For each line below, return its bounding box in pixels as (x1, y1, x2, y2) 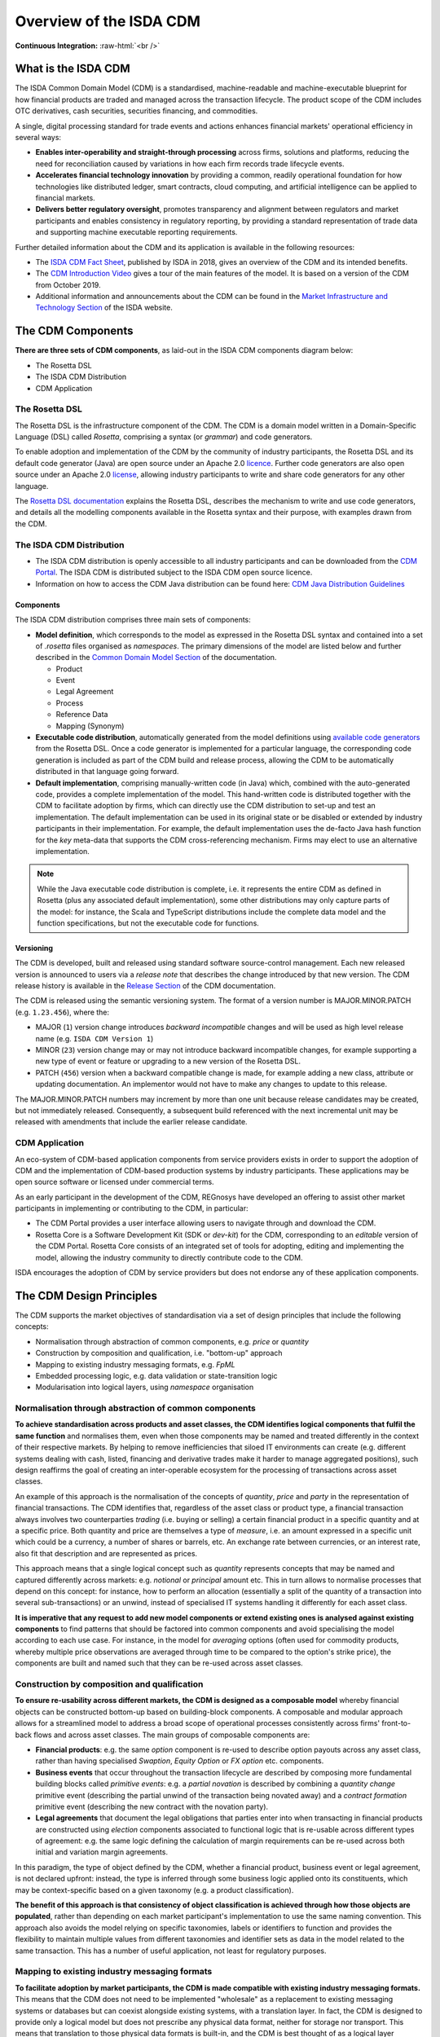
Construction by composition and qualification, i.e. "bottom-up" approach (35, 1348, 283, 1358)
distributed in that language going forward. (35, 767, 179, 777)
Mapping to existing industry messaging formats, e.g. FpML (35, 1359, 235, 1369)
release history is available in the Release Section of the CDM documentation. (15, 981, 276, 991)
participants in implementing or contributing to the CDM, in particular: (15, 1203, 249, 1213)
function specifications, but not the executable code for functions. (37, 917, 260, 928)
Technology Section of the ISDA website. (35, 302, 173, 313)
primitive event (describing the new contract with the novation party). (35, 1802, 269, 1811)
